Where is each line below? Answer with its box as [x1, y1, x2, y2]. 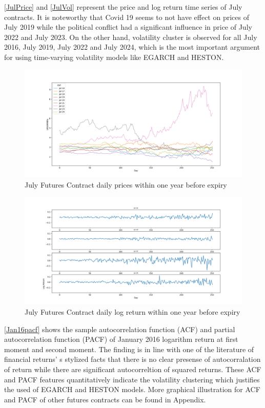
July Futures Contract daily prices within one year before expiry [25, 179, 227, 190]
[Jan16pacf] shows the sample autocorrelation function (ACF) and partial [4, 323, 235, 334]
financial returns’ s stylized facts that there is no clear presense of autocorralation [4, 354, 261, 364]
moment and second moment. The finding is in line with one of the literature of [4, 343, 254, 354]
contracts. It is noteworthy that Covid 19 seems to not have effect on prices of [4, 11, 249, 22]
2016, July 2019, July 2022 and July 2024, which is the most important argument [4, 42, 260, 52]
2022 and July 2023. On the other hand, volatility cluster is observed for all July [4, 31, 257, 42]
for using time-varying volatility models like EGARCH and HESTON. [4, 51, 224, 62]
